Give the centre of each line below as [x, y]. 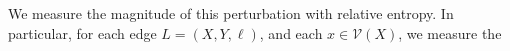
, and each [291, 32]
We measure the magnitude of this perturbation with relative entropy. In [231, 13]
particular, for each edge [82, 32]
